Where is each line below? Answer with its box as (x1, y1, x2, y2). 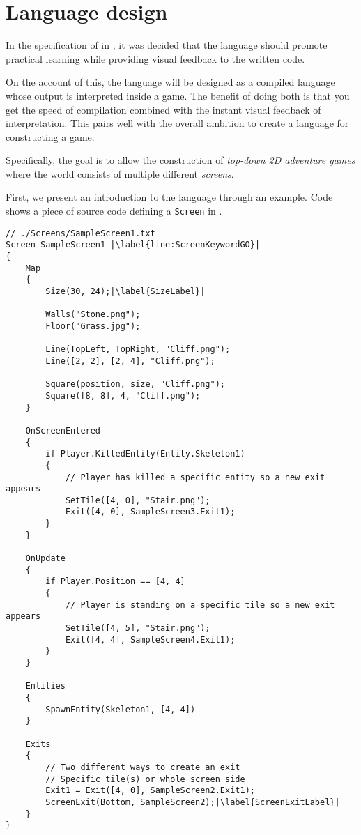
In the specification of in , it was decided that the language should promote (6, 38, 328, 52)
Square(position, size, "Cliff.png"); (45, 379, 225, 390)
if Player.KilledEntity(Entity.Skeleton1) (45, 449, 245, 459)
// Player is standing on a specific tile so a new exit (65, 599, 335, 610)
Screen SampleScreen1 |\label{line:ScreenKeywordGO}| (6, 240, 261, 250)
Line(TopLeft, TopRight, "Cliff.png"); (45, 344, 231, 355)
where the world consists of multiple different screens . (6, 166, 234, 181)
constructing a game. (6, 129, 95, 144)
